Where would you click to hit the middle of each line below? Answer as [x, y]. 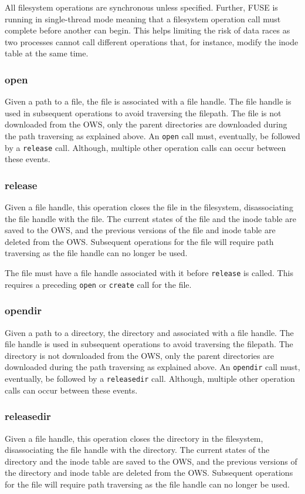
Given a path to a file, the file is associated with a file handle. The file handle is [148, 101]
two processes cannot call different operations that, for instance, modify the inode [152, 41]
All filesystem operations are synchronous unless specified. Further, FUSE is [141, 7]
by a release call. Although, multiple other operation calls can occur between [145, 147]
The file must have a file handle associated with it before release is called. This [149, 273]
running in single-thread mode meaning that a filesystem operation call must [143, 19]
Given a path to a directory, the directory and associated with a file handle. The [149, 332]
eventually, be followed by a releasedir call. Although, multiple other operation [150, 379]
